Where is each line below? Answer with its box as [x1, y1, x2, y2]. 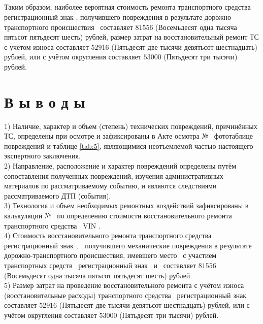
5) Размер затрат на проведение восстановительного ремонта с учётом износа [4, 280, 244, 290]
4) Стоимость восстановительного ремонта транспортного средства [4, 230, 212, 241]
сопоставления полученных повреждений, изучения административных [4, 170, 223, 181]
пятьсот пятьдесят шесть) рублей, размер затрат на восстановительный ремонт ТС [4, 31, 259, 42]
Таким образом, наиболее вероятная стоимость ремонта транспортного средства [4, 2, 251, 12]
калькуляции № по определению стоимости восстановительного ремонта [4, 210, 232, 220]
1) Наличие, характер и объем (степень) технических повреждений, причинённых [4, 120, 257, 131]
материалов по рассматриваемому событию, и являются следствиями [4, 180, 217, 191]
